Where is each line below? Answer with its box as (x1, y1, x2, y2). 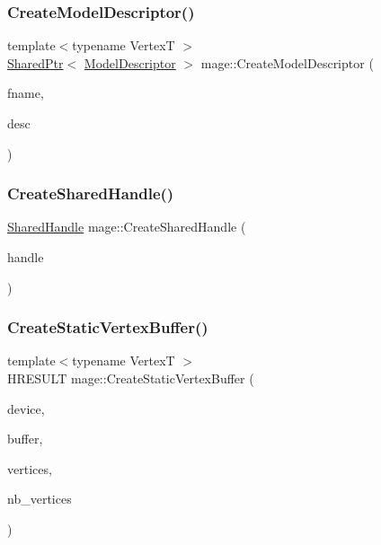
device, (7, 399, 45, 418)
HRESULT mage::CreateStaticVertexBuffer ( (7, 369, 254, 387)
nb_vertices (7, 489, 72, 508)
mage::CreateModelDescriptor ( (200, 53, 374, 72)
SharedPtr (7, 53, 64, 72)
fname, (7, 84, 44, 102)
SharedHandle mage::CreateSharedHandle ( (7, 217, 246, 236)
